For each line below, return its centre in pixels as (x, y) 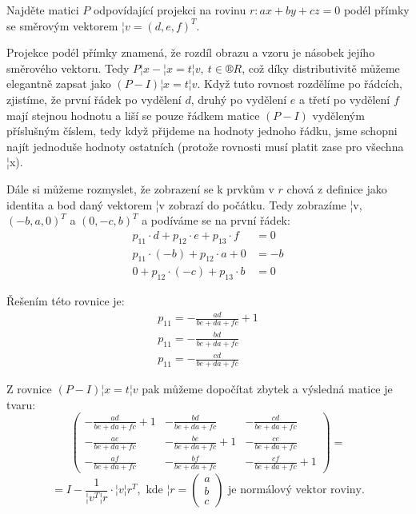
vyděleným (338, 115)
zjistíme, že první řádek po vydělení (94, 99)
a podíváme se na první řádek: (216, 220)
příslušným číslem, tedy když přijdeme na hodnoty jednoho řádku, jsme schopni (202, 131)
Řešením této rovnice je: (66, 301)
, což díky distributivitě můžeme (321, 68)
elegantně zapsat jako (59, 84)
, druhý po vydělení (239, 99)
